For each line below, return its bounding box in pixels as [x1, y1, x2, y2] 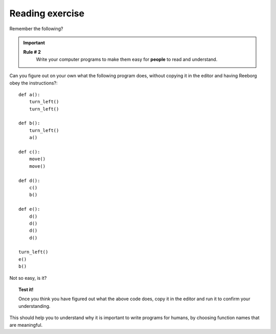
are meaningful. [9, 322, 43, 328]
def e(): [18, 206, 40, 212]
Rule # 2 [23, 49, 41, 55]
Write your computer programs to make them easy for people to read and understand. [36, 56, 218, 62]
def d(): [18, 177, 40, 184]
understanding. [18, 303, 51, 309]
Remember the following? [9, 26, 63, 32]
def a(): [18, 92, 40, 97]
